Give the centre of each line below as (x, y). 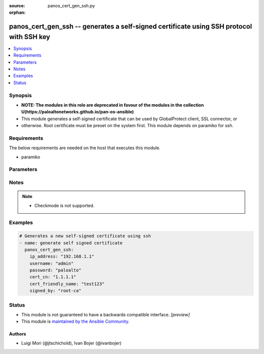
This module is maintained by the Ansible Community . (75, 321)
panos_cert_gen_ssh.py (71, 6)
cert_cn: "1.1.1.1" (53, 277)
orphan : (17, 13)
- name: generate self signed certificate (71, 243)
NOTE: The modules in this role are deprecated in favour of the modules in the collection (112, 105)
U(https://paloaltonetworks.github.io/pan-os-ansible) (77, 112)
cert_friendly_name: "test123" (67, 284)
